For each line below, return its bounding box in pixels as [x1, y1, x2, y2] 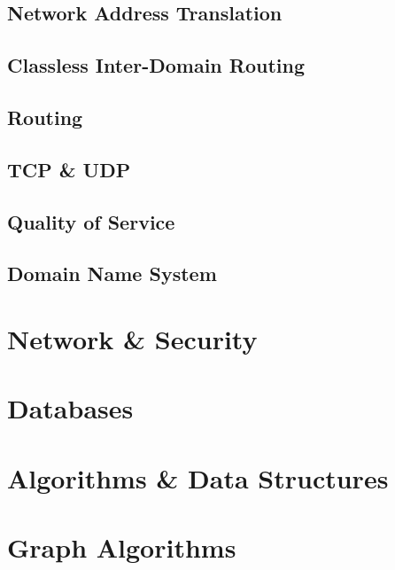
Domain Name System [7, 260, 217, 287]
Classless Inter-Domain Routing [7, 51, 305, 79]
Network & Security [7, 320, 258, 356]
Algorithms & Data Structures [7, 459, 389, 496]
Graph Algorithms [7, 529, 236, 565]
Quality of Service [7, 207, 175, 235]
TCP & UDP [7, 155, 131, 183]
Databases [7, 390, 134, 426]
